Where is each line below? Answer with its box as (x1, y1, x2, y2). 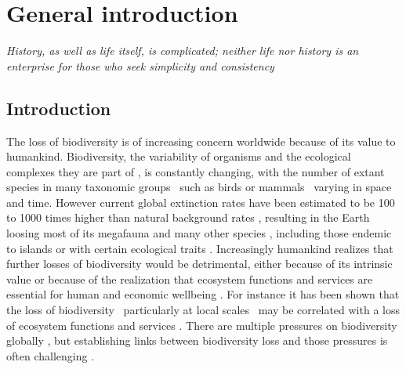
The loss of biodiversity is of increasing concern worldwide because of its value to (6, 132, 396, 149)
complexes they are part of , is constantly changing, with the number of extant (6, 163, 385, 179)
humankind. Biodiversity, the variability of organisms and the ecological (6, 148, 351, 165)
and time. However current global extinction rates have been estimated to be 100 (6, 194, 395, 210)
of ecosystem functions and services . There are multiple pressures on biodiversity (6, 317, 397, 333)
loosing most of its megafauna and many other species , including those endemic (6, 225, 392, 241)
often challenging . (6, 347, 95, 364)
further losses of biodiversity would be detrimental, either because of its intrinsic (6, 255, 393, 272)
